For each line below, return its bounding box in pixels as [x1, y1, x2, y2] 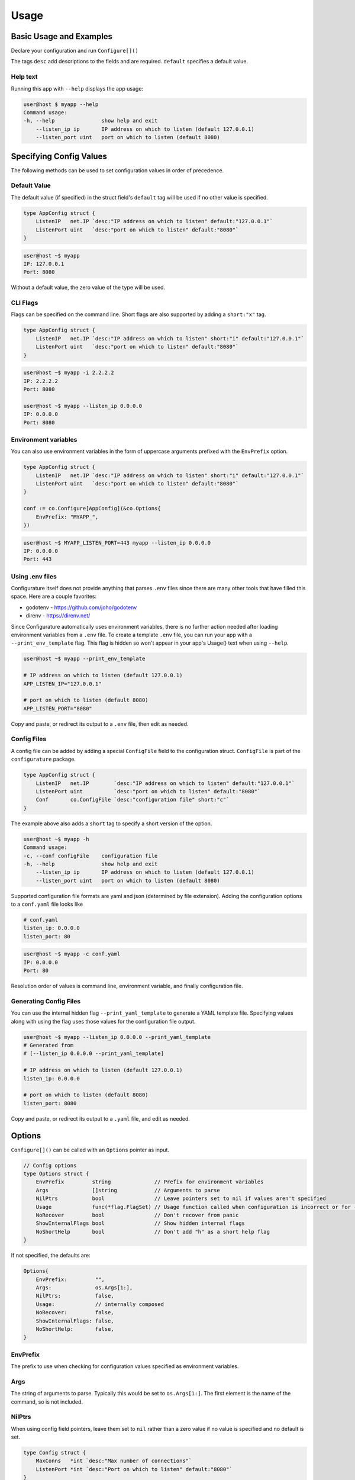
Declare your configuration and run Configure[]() [11, 47, 138, 54]
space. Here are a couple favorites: [11, 593, 97, 600]
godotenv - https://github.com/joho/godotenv [25, 604, 137, 611]
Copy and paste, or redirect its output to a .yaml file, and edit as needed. [11, 1115, 191, 1122]
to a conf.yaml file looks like [11, 900, 83, 908]
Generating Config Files [11, 997, 81, 1005]
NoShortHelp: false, [35, 1325, 115, 1332]
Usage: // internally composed [35, 1301, 164, 1308]
